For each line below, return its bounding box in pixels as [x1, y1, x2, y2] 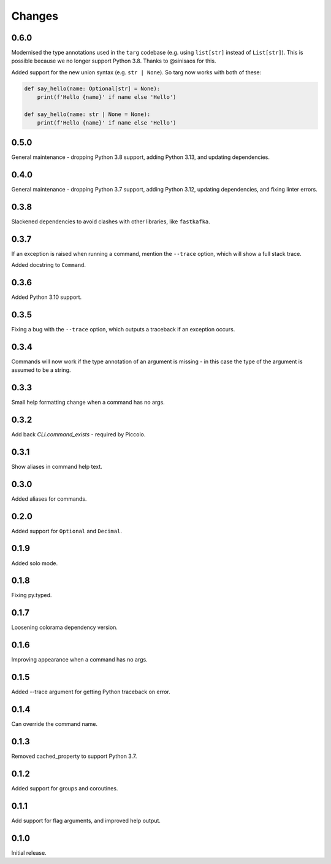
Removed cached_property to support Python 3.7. [11, 752, 137, 760]
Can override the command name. [11, 720, 98, 728]
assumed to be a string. [11, 366, 71, 374]
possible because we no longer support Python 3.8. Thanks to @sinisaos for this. [11, 57, 216, 64]
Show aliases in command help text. [11, 463, 102, 470]
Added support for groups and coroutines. [11, 784, 118, 792]
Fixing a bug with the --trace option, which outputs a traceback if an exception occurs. [11, 325, 235, 333]
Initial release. [11, 849, 47, 856]
